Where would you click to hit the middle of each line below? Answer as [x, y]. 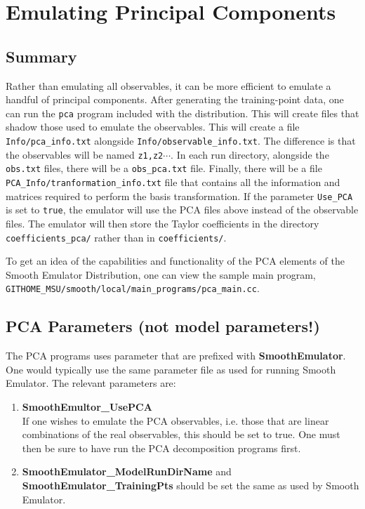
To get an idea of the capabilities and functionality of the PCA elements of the [175, 261]
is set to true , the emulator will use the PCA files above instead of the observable [182, 210]
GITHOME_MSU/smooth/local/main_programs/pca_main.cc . [133, 288]
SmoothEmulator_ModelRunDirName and [127, 471]
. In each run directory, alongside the [250, 154]
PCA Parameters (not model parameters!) [163, 326]
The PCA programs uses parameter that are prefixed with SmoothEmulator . [176, 356]
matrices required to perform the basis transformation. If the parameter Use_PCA [179, 196]
